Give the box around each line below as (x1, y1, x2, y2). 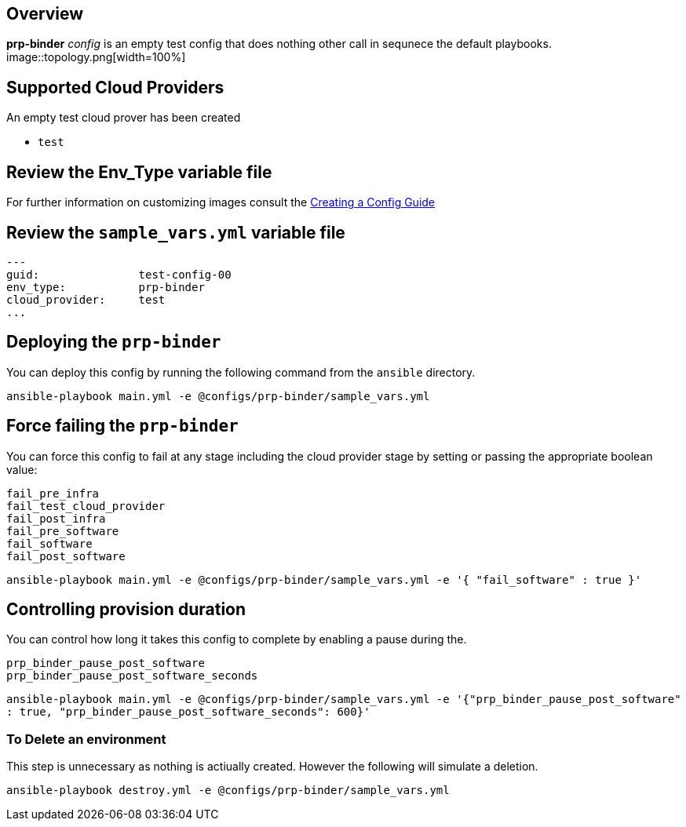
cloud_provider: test (6, 293, 166, 306)
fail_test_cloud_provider (6, 499, 166, 512)
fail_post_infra (6, 512, 106, 525)
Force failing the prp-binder (6, 416, 239, 436)
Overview (6, 4, 84, 24)
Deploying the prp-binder (6, 332, 221, 352)
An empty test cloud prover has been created (6, 111, 241, 125)
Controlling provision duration (6, 599, 246, 620)
